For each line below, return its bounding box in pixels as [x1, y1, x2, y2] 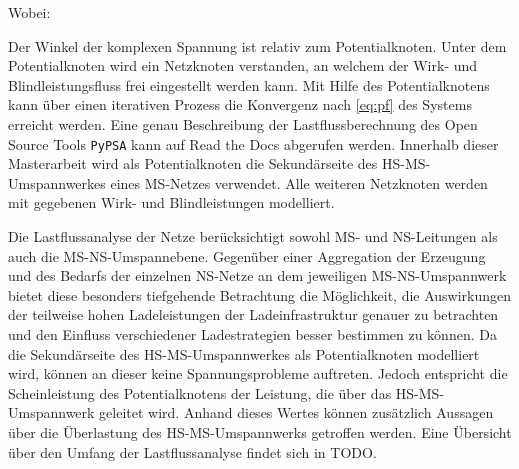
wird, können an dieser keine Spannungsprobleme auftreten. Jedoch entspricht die [8, 363, 508, 384]
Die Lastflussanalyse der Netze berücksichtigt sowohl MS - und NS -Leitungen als [8, 226, 498, 246]
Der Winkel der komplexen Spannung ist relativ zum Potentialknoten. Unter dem [8, 35, 507, 56]
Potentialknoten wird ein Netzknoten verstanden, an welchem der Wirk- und [8, 55, 478, 76]
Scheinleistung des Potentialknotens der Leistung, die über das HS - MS [8, 382, 440, 403]
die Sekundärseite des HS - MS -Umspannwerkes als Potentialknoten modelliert [8, 343, 480, 364]
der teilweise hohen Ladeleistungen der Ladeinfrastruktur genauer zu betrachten [8, 304, 499, 325]
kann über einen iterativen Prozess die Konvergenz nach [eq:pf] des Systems [8, 94, 472, 115]
